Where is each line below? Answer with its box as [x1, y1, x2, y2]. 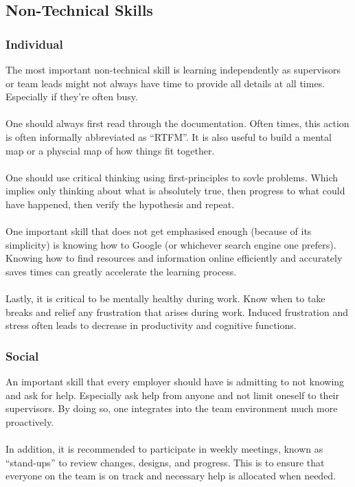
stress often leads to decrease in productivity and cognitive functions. [5, 318, 297, 332]
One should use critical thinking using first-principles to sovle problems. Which [5, 170, 339, 184]
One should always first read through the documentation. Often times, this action [5, 116, 350, 131]
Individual [5, 35, 63, 52]
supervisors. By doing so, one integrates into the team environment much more [5, 401, 338, 416]
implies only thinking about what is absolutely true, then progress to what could [5, 183, 345, 198]
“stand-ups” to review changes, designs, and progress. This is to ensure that [5, 455, 325, 469]
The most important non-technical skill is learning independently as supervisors [5, 63, 341, 76]
